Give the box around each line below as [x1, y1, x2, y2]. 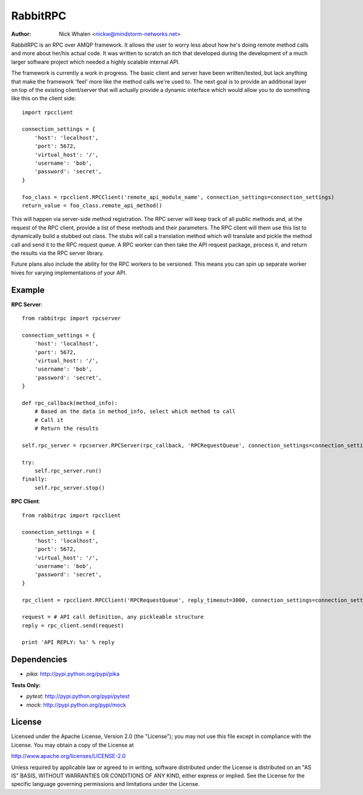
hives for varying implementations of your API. [11, 269, 127, 276]
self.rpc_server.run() [34, 467, 102, 475]
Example [11, 285, 45, 295]
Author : [11, 30, 31, 38]
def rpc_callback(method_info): [22, 400, 118, 406]
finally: [22, 476, 48, 483]
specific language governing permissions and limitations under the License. [11, 780, 200, 788]
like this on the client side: [11, 94, 76, 102]
